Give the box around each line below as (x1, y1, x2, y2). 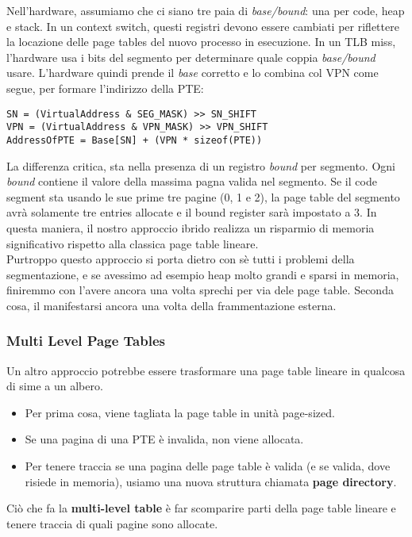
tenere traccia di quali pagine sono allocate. (6, 515, 218, 531)
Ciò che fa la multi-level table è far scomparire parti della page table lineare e (6, 500, 396, 516)
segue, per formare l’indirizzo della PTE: (6, 79, 204, 96)
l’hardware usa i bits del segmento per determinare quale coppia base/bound (6, 48, 375, 65)
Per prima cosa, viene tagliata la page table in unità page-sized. (25, 404, 335, 420)
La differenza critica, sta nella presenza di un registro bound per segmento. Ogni (6, 157, 395, 174)
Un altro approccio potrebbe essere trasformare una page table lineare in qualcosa (6, 362, 406, 378)
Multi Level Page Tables (6, 331, 165, 351)
